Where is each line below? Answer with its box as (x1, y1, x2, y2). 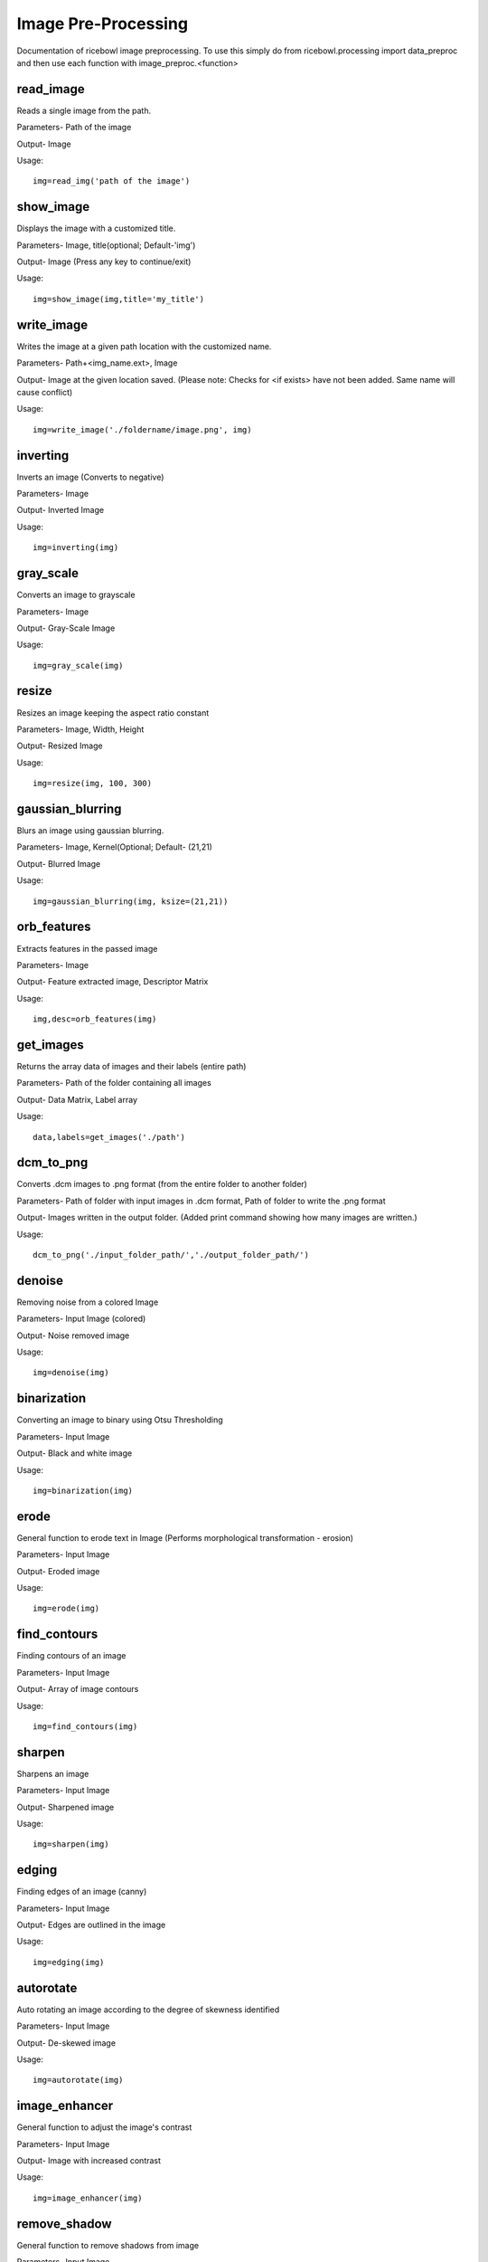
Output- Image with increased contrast (16, 2154, 162, 2166)
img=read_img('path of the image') (33, 176, 191, 186)
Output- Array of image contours (16, 1684, 139, 1695)
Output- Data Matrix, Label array (16, 1094, 137, 1105)
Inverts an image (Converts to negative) (16, 471, 164, 482)
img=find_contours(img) (33, 1721, 138, 1732)
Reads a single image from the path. (16, 105, 152, 116)
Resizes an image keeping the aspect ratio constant (16, 707, 210, 718)
